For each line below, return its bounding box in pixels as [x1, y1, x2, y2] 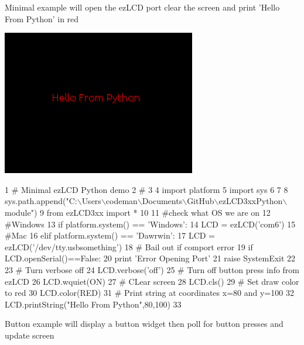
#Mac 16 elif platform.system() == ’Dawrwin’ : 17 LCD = [5, 229, 215, 241]
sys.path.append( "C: [5, 195, 77, 207]
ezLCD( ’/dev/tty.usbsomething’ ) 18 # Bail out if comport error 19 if [5, 240, 253, 253]
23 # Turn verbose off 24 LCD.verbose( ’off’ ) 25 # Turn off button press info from [5, 263, 300, 275]
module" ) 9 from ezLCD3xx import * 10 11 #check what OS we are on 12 [5, 206, 271, 218]
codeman [105, 195, 138, 207]
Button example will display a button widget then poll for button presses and [5, 318, 283, 330]
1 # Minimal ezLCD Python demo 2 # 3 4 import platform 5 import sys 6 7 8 [5, 183, 288, 195]
